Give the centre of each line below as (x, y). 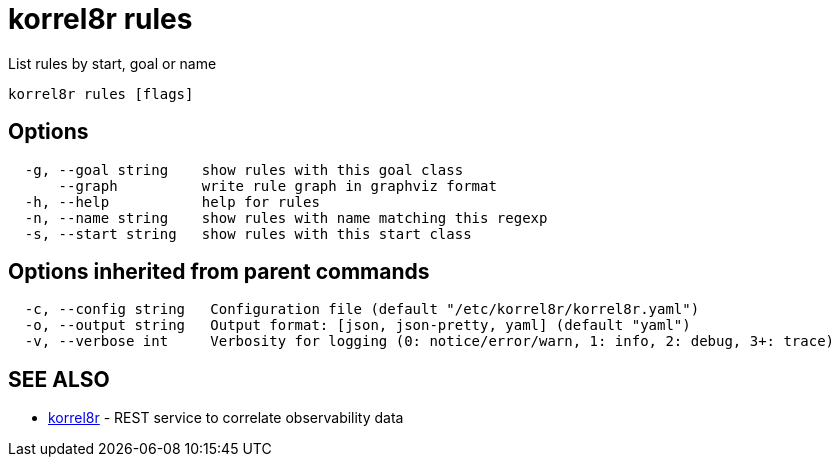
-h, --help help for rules (172, 201)
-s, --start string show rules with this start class (248, 233)
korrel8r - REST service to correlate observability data (226, 418)
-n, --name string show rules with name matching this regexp (286, 217)
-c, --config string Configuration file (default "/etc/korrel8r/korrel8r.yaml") (362, 309)
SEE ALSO (59, 379)
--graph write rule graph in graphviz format (277, 185)
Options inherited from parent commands (219, 272)
